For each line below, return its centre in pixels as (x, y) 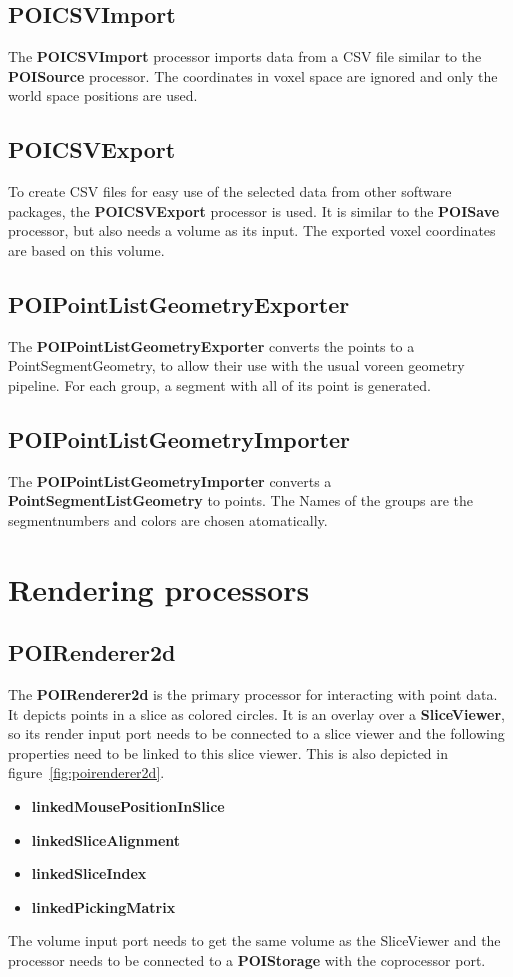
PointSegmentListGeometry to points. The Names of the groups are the (240, 500)
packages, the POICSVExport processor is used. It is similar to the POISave (254, 210)
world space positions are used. (103, 95)
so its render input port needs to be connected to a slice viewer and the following (256, 733)
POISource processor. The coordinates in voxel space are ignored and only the (253, 75)
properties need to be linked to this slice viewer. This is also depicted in (228, 752)
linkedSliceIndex (89, 873)
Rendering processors (159, 588)
